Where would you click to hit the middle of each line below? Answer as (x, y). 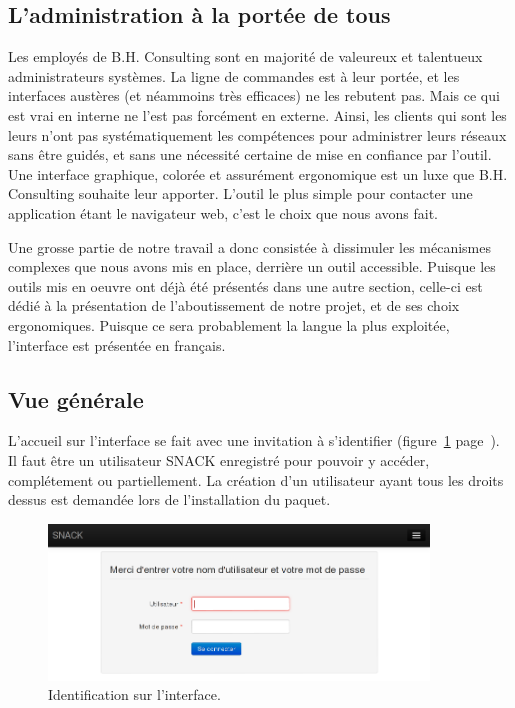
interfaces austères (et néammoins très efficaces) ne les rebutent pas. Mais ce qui (254, 95)
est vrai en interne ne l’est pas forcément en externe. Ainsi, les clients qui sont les (257, 114)
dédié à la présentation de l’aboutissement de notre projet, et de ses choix (234, 305)
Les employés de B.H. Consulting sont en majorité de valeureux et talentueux (245, 56)
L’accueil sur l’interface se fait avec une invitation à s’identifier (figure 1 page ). (254, 440)
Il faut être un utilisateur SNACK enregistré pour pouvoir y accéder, (219, 459)
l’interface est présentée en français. (117, 344)
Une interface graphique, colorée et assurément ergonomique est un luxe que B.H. (258, 173)
